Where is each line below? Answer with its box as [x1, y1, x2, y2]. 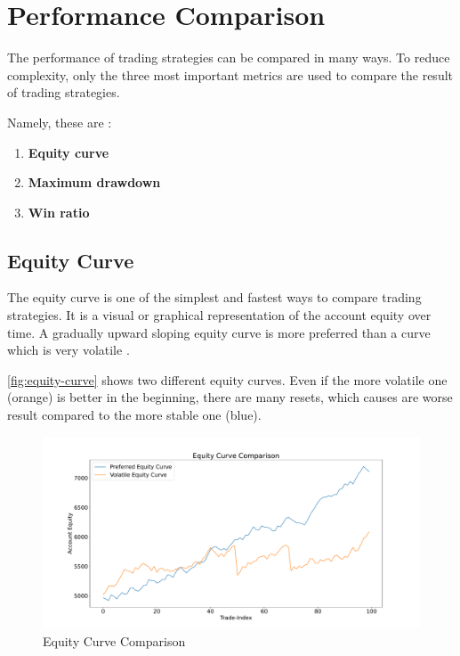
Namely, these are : [7, 112, 112, 131]
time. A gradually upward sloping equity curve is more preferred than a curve [7, 323, 431, 341]
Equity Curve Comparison [43, 631, 186, 650]
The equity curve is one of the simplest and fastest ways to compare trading [7, 288, 422, 307]
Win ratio [28, 202, 90, 221]
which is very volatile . [7, 340, 130, 359]
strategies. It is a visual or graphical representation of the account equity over [7, 306, 432, 324]
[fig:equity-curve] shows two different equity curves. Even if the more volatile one [7, 370, 448, 389]
